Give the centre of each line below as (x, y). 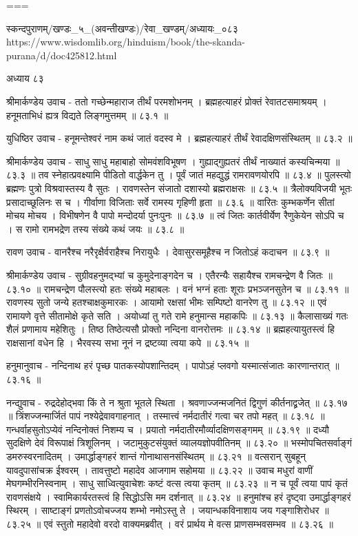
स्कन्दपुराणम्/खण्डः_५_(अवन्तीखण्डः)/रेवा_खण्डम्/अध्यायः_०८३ (122, 28)
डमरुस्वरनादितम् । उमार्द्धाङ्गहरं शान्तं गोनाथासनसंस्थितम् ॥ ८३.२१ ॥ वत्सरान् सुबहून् (156, 456)
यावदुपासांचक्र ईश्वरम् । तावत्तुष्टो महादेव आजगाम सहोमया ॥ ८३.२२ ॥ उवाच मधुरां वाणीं (160, 470)
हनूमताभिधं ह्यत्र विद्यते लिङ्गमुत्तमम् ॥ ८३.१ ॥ (87, 115)
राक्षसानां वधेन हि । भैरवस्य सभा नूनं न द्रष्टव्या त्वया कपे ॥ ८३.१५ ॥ (128, 342)
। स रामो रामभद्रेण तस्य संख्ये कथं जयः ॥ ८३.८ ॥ (95, 228)
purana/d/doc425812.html (62, 55)
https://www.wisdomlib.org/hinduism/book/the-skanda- (126, 42)
